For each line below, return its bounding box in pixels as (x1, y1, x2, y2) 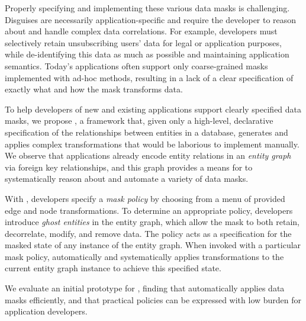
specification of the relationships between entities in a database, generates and (5, 126, 288, 138)
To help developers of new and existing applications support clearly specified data (5, 102, 302, 115)
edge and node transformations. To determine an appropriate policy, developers (5, 204, 293, 216)
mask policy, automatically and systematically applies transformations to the (5, 250, 284, 262)
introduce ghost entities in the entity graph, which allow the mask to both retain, (5, 216, 300, 228)
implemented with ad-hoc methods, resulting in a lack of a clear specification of (5, 71, 294, 84)
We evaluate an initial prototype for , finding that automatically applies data (5, 282, 285, 294)
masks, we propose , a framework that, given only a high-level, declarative (5, 114, 273, 127)
